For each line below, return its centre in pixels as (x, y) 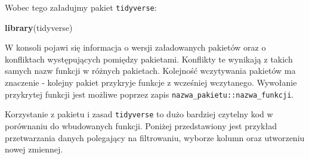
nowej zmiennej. (34, 149)
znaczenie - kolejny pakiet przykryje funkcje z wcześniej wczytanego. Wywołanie (151, 82)
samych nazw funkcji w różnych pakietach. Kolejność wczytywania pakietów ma (150, 71)
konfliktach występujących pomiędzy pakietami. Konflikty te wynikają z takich (149, 59)
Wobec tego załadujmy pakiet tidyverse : (81, 7)
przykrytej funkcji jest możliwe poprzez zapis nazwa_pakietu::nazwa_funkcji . (149, 94)
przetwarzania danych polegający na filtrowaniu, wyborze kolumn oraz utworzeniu (155, 137)
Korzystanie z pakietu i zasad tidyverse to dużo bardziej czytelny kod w (139, 114)
